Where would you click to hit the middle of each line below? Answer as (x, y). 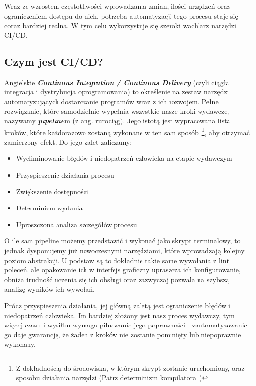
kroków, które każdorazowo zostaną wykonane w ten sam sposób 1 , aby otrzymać (127, 131)
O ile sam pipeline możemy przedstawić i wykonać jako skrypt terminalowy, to (123, 241)
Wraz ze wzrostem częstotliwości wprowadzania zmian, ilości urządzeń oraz (117, 6)
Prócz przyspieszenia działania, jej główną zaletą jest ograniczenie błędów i (117, 305)
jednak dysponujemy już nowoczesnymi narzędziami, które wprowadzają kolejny (125, 250)
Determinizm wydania (49, 208)
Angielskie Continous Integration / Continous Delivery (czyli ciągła (117, 82)
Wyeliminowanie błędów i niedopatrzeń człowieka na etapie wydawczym (124, 158)
